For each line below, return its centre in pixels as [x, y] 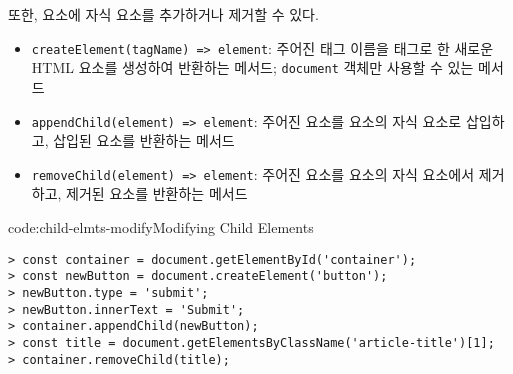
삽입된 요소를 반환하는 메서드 [144, 140]
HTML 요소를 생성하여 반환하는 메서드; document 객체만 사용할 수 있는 [252, 67]
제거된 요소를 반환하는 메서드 [157, 193]
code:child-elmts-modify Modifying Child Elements [161, 227]
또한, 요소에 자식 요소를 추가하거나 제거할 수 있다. [163, 14]
